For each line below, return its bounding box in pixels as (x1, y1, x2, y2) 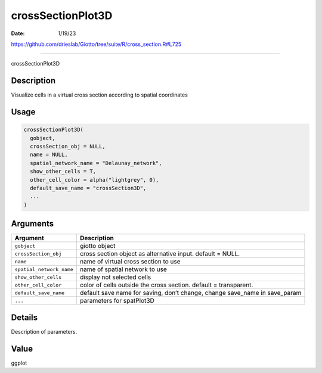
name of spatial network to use (79, 265, 167, 273)
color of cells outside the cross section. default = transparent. (79, 281, 253, 289)
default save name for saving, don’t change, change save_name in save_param (79, 289, 302, 297)
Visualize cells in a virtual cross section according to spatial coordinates (11, 91, 188, 98)
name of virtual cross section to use (79, 257, 181, 266)
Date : (11, 30, 25, 37)
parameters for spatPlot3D (79, 297, 154, 305)
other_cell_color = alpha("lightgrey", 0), (30, 176, 159, 183)
